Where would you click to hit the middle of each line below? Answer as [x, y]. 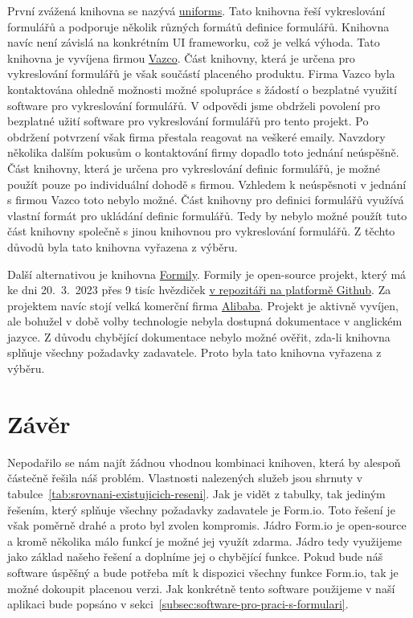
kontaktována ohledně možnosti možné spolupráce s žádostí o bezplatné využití [202, 89]
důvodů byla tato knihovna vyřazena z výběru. [123, 246]
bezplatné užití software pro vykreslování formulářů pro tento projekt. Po [188, 121]
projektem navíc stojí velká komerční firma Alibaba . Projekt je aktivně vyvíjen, [203, 305]
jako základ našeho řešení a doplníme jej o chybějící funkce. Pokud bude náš [195, 557]
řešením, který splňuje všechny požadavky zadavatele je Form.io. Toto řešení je [201, 509]
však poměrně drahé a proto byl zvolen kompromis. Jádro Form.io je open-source [207, 525]
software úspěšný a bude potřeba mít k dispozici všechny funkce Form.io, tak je [203, 572]
